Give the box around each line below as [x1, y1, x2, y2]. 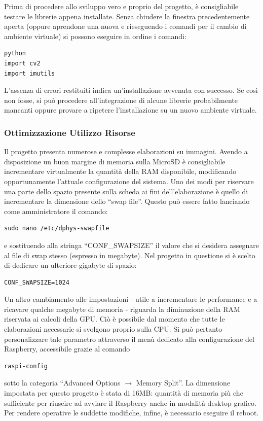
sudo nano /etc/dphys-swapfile [4, 225, 109, 232]
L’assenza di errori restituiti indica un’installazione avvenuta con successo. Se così [4, 85, 258, 95]
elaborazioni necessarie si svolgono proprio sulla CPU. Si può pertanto [4, 324, 222, 334]
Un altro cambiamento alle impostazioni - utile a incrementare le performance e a [4, 294, 257, 304]
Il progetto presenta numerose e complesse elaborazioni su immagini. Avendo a [4, 146, 248, 157]
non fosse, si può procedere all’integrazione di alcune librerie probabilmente [4, 94, 238, 105]
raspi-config [4, 362, 48, 370]
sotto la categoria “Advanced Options [4, 377, 121, 388]
